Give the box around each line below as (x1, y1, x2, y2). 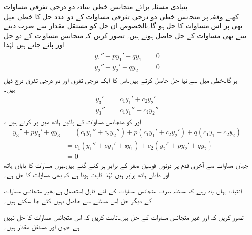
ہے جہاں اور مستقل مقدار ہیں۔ (4, 221, 79, 232)
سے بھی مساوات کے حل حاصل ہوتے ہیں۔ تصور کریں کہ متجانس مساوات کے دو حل (4, 30, 247, 40)
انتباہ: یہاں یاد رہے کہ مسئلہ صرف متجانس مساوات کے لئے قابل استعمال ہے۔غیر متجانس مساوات (4, 186, 242, 196)
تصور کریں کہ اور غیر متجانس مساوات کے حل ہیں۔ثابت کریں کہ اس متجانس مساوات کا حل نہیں (4, 212, 244, 222)
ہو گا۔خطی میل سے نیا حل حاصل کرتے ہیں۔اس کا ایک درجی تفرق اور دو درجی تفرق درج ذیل (4, 74, 238, 85)
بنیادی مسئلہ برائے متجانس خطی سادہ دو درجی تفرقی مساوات (4, 1, 188, 11)
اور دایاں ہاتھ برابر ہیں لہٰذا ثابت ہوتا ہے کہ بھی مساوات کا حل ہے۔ (4, 169, 169, 179)
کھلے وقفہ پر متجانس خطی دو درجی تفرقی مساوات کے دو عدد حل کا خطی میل (4, 11, 239, 21)
